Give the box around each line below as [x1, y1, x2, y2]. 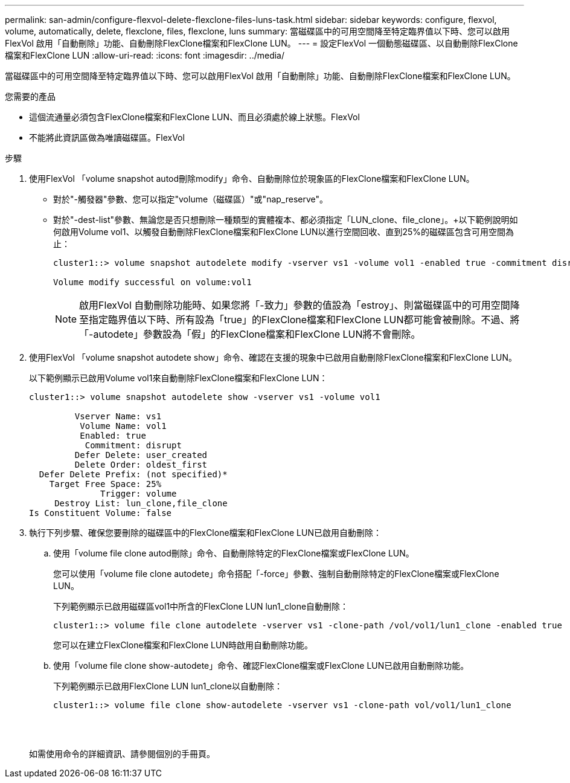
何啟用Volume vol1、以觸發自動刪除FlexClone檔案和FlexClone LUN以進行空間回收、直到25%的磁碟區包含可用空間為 [53, 227, 514, 237]
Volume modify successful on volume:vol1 [53, 277, 252, 287]
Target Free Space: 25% [49, 479, 162, 489]
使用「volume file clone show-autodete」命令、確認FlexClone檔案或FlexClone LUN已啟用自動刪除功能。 [53, 660, 469, 671]
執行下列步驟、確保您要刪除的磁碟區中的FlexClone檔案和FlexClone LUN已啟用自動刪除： [29, 527, 382, 538]
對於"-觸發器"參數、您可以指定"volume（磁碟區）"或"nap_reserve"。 [53, 194, 328, 204]
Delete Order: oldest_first [74, 460, 208, 469]
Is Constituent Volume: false [29, 508, 172, 518]
